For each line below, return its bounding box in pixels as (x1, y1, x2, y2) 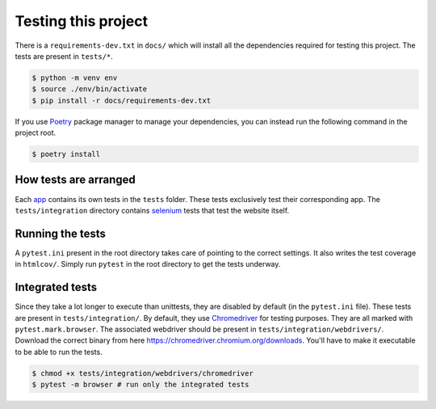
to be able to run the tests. (15, 347, 103, 356)
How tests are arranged (15, 173, 136, 187)
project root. (15, 128, 57, 137)
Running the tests (15, 226, 107, 240)
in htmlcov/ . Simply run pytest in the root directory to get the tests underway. (15, 259, 281, 269)
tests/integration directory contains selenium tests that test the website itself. (15, 205, 290, 215)
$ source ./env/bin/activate (31, 85, 148, 94)
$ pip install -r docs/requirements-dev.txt (31, 95, 212, 105)
